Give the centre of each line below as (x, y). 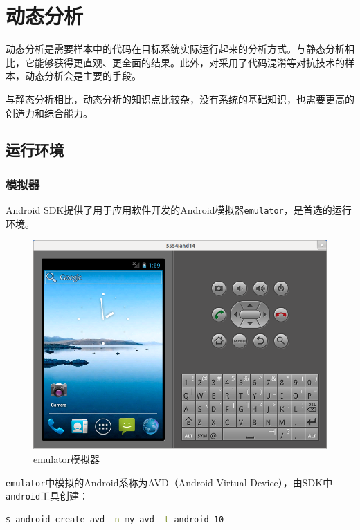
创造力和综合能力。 (49, 112)
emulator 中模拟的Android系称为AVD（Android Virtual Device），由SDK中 (169, 482)
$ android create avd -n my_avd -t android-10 (115, 519)
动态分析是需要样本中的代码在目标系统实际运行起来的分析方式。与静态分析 (175, 49)
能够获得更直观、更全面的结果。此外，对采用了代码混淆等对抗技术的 (189, 62)
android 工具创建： (47, 496)
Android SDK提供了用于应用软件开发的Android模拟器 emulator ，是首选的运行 (179, 210)
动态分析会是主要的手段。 (83, 76)
